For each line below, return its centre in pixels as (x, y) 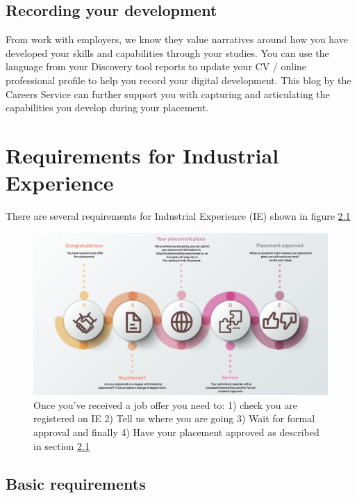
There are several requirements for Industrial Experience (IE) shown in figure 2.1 (178, 216)
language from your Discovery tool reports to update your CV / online (156, 66)
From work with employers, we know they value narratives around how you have (177, 39)
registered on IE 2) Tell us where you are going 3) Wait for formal (174, 418)
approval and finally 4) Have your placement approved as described (176, 432)
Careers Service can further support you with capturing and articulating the (168, 94)
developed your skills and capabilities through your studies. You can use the (167, 53)
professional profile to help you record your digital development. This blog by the (178, 80)
